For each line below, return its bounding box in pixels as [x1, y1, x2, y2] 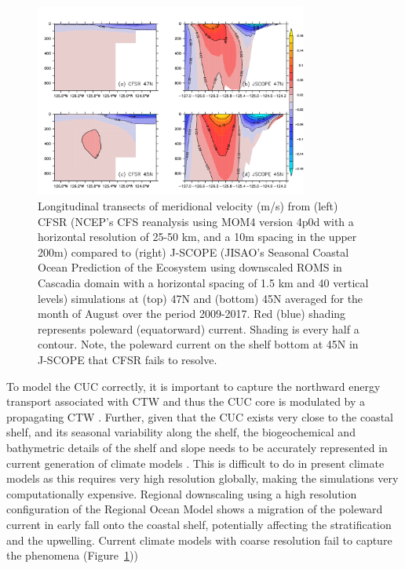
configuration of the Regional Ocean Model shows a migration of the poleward [6, 501, 383, 517]
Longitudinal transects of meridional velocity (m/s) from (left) [38, 198, 338, 214]
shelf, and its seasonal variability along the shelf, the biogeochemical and [6, 424, 356, 440]
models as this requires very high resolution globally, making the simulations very [6, 470, 399, 487]
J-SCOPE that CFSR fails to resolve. [38, 352, 217, 367]
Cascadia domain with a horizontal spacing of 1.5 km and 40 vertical [38, 275, 369, 291]
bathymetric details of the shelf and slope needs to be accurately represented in [6, 439, 388, 455]
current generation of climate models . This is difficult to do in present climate [6, 454, 385, 471]
